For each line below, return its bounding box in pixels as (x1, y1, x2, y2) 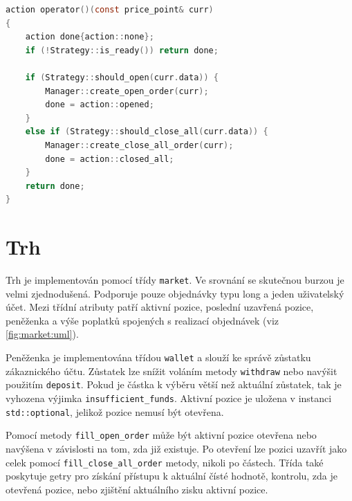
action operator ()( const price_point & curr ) (6, 5, 214, 15)
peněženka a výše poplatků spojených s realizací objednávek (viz (6, 313, 279, 327)
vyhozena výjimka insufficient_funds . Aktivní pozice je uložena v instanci (6, 391, 332, 406)
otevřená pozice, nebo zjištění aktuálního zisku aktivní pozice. (6, 482, 268, 496)
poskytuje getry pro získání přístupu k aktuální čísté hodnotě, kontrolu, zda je (6, 468, 338, 483)
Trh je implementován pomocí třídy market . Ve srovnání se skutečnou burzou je (6, 273, 344, 287)
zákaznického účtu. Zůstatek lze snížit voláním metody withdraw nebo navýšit (6, 363, 337, 378)
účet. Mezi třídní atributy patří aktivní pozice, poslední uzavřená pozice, (6, 300, 314, 314)
